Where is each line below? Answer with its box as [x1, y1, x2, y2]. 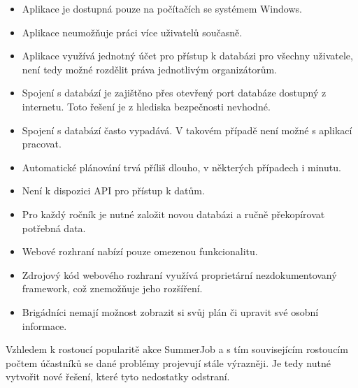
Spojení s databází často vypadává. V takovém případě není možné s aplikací [22, 122, 352, 137]
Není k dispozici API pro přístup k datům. [22, 183, 205, 198]
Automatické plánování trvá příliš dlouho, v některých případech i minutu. [22, 159, 341, 174]
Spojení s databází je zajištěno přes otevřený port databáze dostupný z [22, 85, 327, 100]
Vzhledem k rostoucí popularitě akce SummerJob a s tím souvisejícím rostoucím [6, 342, 348, 357]
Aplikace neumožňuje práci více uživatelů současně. [22, 24, 243, 39]
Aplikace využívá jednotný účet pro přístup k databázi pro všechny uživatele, [22, 48, 353, 63]
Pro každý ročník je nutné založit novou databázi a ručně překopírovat [22, 206, 325, 221]
